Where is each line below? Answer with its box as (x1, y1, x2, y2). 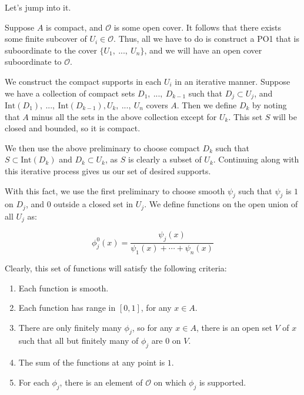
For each (18, 376, 49, 388)
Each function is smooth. (18, 281, 109, 294)
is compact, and (46, 21, 103, 33)
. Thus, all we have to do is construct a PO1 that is (113, 32, 299, 45)
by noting (252, 99, 287, 111)
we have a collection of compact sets (5, 87, 135, 99)
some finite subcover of (5, 32, 87, 45)
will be (273, 110, 297, 122)
